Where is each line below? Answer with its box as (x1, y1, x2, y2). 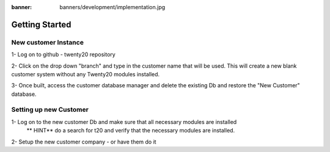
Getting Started (11, 19, 71, 30)
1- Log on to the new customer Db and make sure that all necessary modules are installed (11, 118, 237, 125)
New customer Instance (11, 38, 84, 46)
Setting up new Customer (11, 106, 89, 114)
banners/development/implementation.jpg (59, 4, 166, 10)
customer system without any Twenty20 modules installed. (11, 70, 160, 78)
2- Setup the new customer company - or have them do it (11, 138, 156, 145)
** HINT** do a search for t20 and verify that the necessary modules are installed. (26, 127, 235, 134)
